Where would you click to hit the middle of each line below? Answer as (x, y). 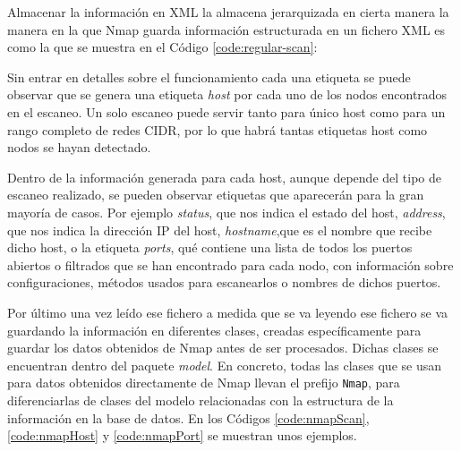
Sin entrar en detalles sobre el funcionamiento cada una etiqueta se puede (209, 77)
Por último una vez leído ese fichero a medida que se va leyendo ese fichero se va (228, 312)
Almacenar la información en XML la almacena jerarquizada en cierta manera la (228, 12)
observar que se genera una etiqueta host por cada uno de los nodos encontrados (227, 94)
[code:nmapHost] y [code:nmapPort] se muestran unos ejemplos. (182, 435)
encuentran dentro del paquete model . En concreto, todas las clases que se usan (224, 365)
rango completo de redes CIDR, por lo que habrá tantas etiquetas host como (218, 129)
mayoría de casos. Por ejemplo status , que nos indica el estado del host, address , (226, 212)
